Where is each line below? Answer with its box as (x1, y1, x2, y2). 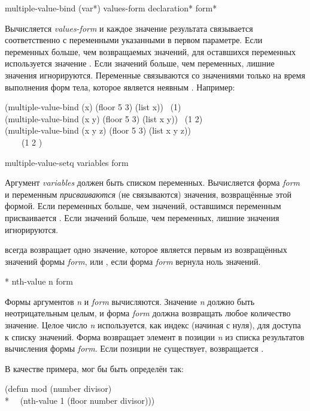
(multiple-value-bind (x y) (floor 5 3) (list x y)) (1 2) (5, 112, 203, 125)
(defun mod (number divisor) (5, 382, 112, 395)
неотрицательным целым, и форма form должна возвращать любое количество (5, 307, 291, 319)
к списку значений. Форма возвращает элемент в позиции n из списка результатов (5, 330, 305, 343)
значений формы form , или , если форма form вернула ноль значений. (5, 255, 261, 267)
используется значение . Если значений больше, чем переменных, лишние (5, 57, 275, 69)
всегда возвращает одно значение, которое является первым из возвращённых (5, 243, 287, 256)
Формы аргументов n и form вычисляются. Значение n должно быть (5, 295, 255, 307)
